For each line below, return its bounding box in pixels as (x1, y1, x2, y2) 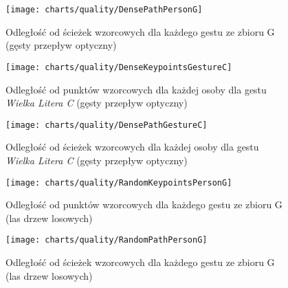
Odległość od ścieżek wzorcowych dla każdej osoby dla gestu (5, 140, 259, 154)
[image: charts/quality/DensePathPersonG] (5, 5, 203, 14)
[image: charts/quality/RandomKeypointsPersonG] (5, 177, 232, 188)
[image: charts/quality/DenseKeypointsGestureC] (5, 62, 232, 72)
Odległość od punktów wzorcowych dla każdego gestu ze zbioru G (5, 197, 283, 212)
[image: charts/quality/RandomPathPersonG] (5, 235, 208, 245)
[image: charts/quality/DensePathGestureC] (5, 120, 208, 130)
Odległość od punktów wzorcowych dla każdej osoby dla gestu (5, 82, 267, 96)
